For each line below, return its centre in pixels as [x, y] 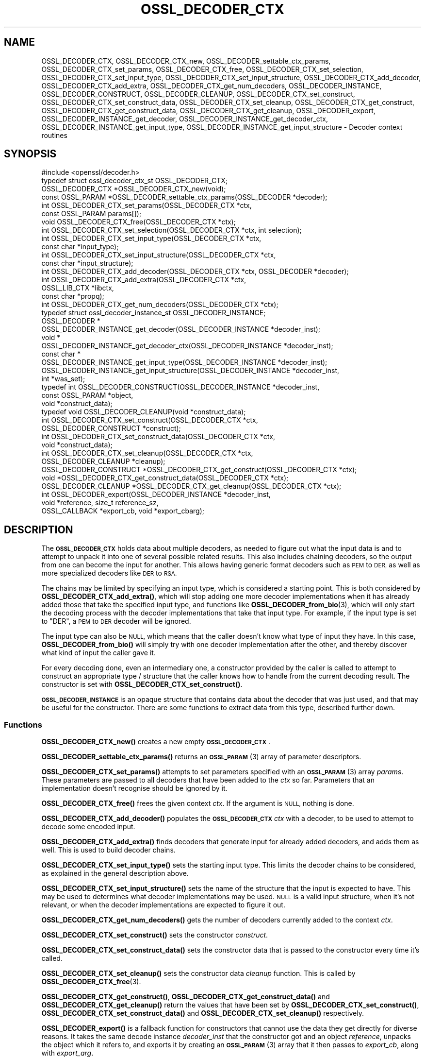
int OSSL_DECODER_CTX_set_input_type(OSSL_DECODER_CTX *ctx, [151, 239]
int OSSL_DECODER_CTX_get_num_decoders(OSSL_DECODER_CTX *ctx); [160, 305]
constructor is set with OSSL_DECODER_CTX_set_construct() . [142, 684]
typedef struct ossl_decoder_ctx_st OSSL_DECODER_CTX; [135, 181]
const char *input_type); [80, 247]
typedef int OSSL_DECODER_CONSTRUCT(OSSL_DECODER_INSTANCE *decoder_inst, [180, 387]
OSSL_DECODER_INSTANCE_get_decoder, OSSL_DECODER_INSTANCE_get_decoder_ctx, [185, 119]
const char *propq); [73, 296]
